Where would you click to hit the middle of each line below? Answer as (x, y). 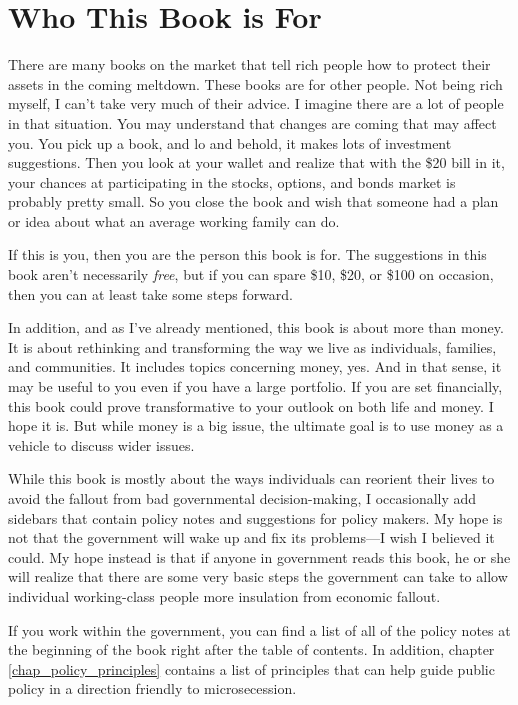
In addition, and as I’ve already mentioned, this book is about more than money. (256, 327)
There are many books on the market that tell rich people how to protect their (249, 64)
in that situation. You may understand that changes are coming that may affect (252, 122)
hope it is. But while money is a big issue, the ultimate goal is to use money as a (256, 425)
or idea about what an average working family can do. (174, 220)
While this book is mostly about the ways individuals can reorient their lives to (251, 478)
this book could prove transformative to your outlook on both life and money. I (251, 405)
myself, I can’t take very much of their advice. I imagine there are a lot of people (256, 103)
